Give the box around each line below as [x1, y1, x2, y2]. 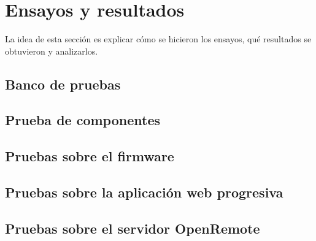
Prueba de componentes [5, 110, 160, 129]
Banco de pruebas [5, 74, 121, 93]
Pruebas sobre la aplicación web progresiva [5, 183, 283, 202]
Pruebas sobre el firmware [5, 147, 174, 166]
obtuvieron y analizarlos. [5, 44, 98, 57]
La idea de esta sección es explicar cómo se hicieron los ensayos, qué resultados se [5, 33, 312, 45]
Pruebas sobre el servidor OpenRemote [5, 218, 260, 237]
